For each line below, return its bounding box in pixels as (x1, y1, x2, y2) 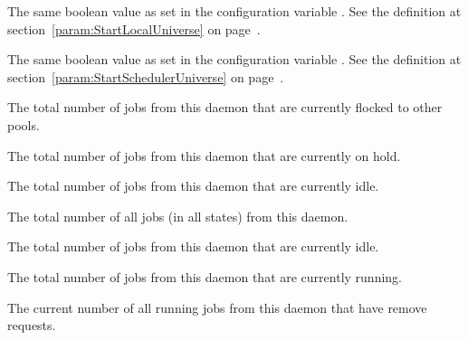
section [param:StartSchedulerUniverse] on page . (7, 67, 284, 86)
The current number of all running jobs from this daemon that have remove (7, 297, 427, 316)
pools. (7, 115, 40, 134)
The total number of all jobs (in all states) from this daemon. (7, 206, 349, 225)
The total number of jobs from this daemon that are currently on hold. (7, 146, 401, 165)
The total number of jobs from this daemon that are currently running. (7, 267, 402, 286)
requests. (7, 316, 56, 335)
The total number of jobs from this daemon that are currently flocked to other (7, 98, 443, 117)
